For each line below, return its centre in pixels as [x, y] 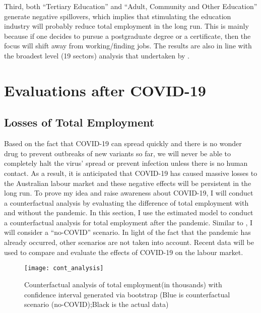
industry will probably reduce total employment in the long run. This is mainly [126, 26]
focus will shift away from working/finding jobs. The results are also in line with [128, 46]
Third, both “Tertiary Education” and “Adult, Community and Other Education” [131, 6]
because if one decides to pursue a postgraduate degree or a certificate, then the [127, 36]
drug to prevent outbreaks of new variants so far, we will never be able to [118, 153]
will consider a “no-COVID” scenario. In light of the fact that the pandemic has [127, 232]
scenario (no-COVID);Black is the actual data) [96, 304]
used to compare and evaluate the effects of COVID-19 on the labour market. [124, 252]
